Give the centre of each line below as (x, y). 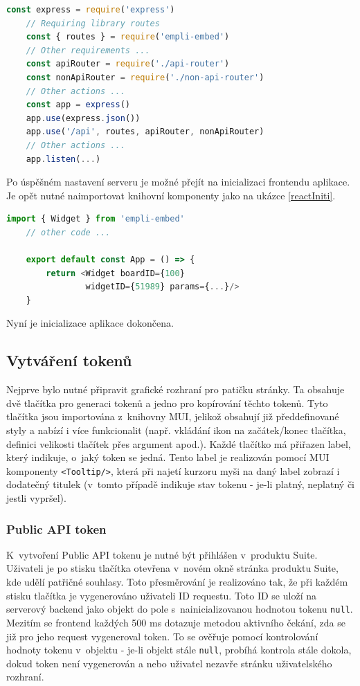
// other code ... (68, 232)
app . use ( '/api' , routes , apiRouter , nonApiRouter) (145, 132)
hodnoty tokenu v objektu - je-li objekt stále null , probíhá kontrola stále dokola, (179, 650)
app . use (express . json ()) (83, 118)
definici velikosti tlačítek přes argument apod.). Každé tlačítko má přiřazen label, (179, 443)
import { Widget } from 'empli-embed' (96, 219)
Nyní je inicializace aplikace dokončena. (90, 323)
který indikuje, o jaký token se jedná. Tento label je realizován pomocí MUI (168, 457)
